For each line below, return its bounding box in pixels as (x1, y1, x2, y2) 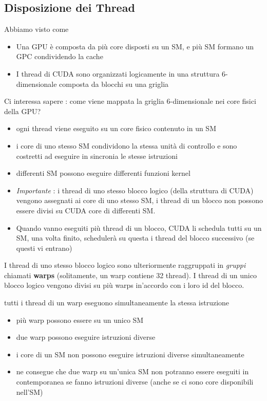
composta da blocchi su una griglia (59, 78, 169, 89)
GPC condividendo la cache (16, 51, 103, 62)
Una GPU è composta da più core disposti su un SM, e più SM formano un (16, 41, 254, 51)
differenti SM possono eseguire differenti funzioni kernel (16, 168, 190, 178)
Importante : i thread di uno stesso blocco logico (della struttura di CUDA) (16, 185, 254, 195)
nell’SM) (16, 386, 43, 397)
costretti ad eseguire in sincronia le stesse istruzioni (16, 150, 178, 161)
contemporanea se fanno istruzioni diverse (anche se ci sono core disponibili (16, 376, 254, 387)
